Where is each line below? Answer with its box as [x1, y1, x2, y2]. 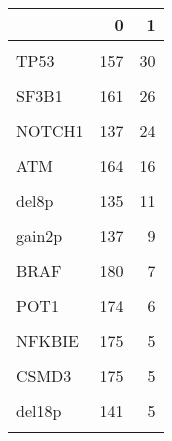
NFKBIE [16, 329, 79, 352]
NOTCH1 [16, 119, 84, 142]
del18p [16, 399, 62, 422]
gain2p [16, 224, 63, 247]
